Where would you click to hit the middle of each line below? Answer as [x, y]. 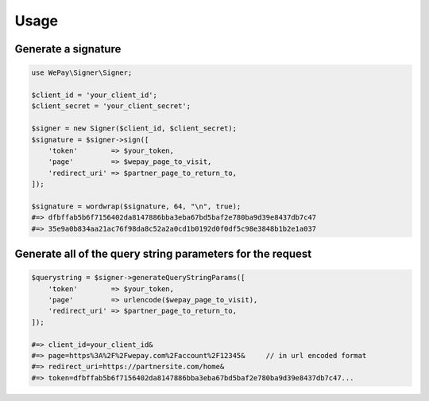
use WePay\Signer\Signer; [82, 73]
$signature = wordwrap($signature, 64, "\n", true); [136, 206]
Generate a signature [68, 49]
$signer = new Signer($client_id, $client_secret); [134, 128]
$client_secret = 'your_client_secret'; [111, 106]
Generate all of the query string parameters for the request [163, 254]
